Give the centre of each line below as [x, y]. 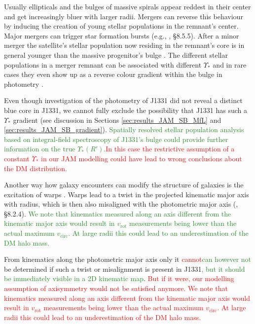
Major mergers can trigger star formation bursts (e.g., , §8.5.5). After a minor [122, 35]
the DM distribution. [36, 168]
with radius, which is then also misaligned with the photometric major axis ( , [121, 204]
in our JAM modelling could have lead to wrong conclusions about [141, 158]
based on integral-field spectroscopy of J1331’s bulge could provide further [116, 139]
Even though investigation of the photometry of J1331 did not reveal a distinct [123, 100]
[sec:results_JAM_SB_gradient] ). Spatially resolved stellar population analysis [124, 129]
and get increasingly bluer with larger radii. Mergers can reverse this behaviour [124, 16]
